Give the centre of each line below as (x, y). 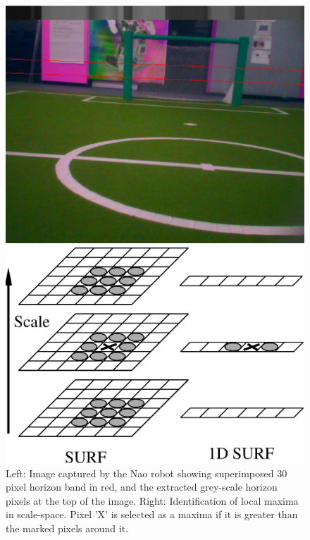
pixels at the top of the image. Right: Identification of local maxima (152, 500)
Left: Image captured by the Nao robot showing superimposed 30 (147, 473)
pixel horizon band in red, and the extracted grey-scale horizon (142, 487)
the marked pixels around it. (67, 528)
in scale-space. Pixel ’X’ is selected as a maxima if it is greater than (152, 514)
